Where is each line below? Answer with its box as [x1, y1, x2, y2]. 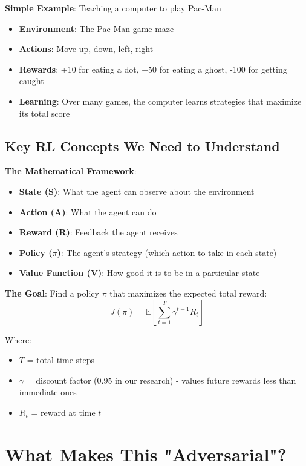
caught [19, 74, 44, 87]
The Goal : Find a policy [5, 286, 99, 299]
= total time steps [27, 353, 95, 366]
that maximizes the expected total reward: [109, 286, 267, 299]
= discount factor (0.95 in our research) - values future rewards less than [26, 373, 296, 386]
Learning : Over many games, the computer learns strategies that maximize [19, 94, 302, 107]
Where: [5, 333, 31, 346]
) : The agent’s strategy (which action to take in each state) [57, 246, 277, 258]
